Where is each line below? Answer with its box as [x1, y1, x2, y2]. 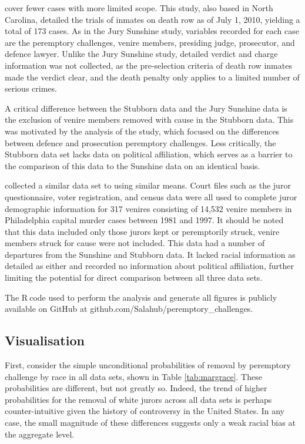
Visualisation [5, 331, 85, 349]
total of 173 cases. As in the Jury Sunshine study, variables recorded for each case [5, 25, 300, 37]
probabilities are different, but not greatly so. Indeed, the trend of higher [5, 382, 267, 394]
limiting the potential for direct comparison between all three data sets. [5, 271, 263, 284]
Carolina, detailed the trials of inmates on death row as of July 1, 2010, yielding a [5, 13, 300, 25]
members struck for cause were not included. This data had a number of [5, 237, 265, 249]
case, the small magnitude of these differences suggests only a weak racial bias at [5, 416, 296, 429]
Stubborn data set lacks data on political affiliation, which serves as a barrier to [5, 148, 293, 160]
